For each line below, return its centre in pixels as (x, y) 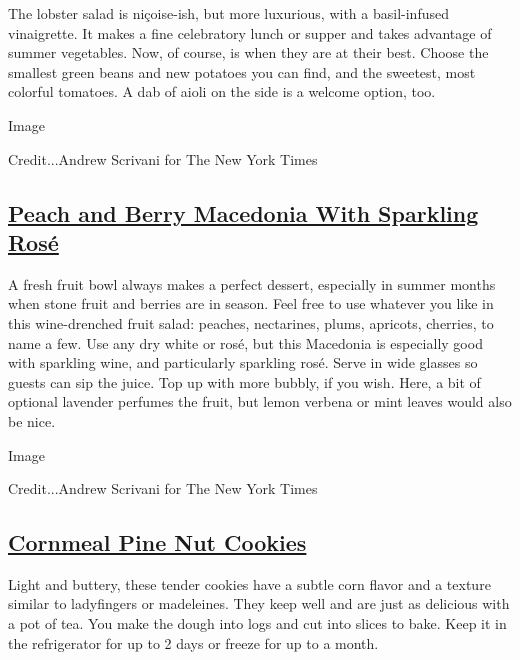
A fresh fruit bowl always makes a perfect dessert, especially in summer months (252, 283)
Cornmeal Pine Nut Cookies (157, 542)
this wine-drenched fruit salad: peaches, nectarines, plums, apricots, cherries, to (251, 322)
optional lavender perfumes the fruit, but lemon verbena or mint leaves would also (260, 401)
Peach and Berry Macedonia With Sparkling (243, 212)
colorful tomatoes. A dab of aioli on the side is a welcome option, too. (222, 91)
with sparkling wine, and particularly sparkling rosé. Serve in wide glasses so (243, 362)
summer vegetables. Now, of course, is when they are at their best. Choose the (248, 52)
